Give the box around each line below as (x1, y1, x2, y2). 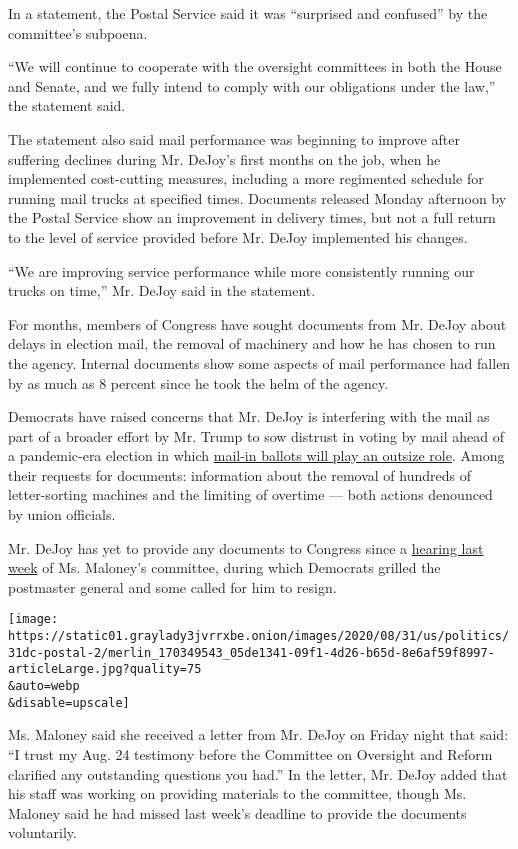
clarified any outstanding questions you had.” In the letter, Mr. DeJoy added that (8, 763, 508, 784)
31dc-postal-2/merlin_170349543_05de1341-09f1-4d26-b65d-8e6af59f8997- (8, 645, 495, 660)
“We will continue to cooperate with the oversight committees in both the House (8, 56, 502, 77)
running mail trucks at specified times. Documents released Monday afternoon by (8, 187, 507, 208)
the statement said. (8, 95, 126, 116)
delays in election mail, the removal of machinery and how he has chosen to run (8, 333, 496, 354)
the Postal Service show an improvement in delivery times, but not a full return (8, 207, 496, 228)
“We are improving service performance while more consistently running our (8, 260, 475, 281)
